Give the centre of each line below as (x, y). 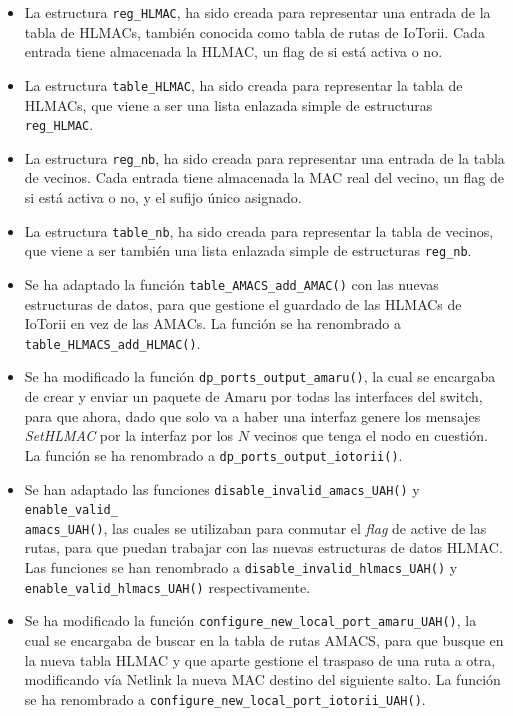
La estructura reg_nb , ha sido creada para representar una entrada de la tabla (264, 157)
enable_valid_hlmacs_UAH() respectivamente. (167, 586)
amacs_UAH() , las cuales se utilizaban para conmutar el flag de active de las (255, 527)
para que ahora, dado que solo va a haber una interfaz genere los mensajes (252, 415)
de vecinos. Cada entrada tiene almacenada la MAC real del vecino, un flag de (264, 177)
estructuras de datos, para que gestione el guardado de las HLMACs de (243, 303)
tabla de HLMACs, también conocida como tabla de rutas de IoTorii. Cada (254, 31)
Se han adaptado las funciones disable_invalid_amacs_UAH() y (222, 488)
